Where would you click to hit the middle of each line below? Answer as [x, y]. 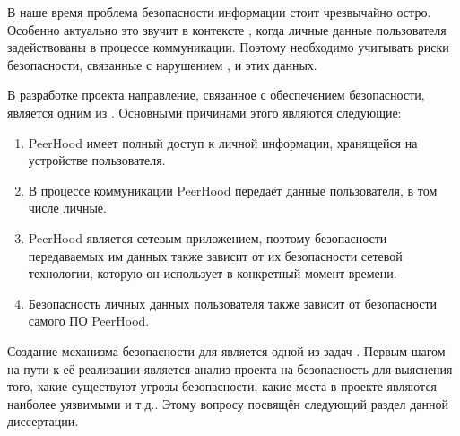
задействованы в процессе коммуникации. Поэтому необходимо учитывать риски [228, 47]
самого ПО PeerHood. [89, 321]
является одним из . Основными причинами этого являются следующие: [204, 112]
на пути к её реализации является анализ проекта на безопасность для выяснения [230, 368]
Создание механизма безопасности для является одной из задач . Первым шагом [226, 350]
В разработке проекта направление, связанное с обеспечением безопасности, [216, 95]
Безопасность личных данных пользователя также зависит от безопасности [233, 303]
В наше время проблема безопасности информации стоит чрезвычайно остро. [219, 12]
